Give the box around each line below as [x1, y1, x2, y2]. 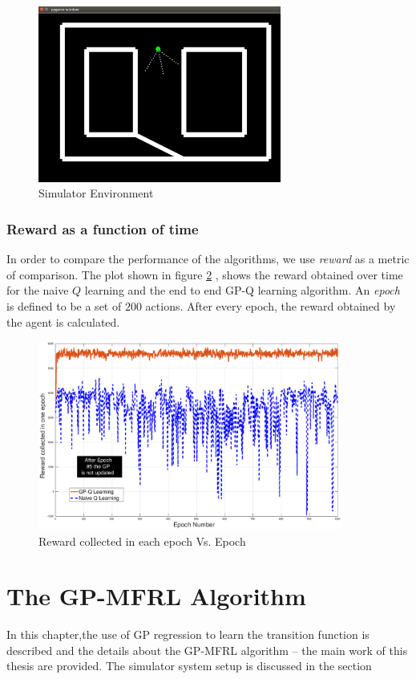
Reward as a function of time [6, 218, 199, 238]
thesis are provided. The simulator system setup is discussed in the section [6, 657, 372, 674]
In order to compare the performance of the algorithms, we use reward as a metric [6, 250, 410, 267]
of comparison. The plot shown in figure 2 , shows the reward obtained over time [6, 266, 403, 283]
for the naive [6, 282, 69, 299]
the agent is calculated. [6, 313, 120, 330]
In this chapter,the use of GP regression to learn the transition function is [6, 626, 370, 643]
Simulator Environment [38, 185, 154, 201]
